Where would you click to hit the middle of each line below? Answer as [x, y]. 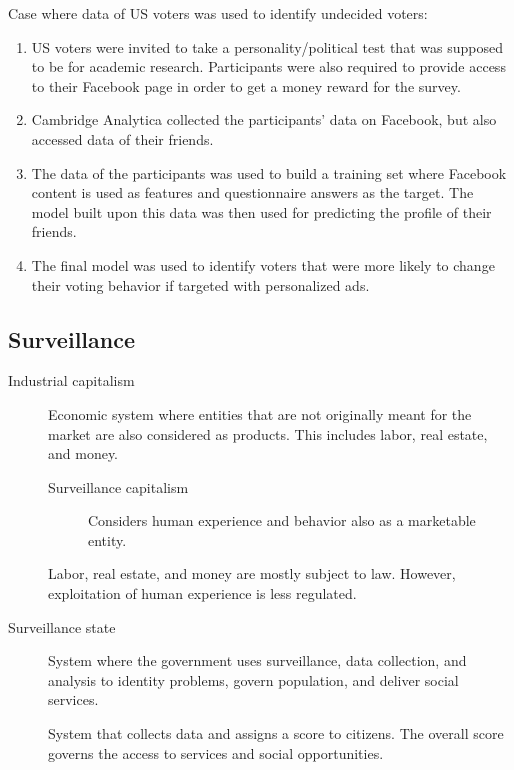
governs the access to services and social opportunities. [216, 752]
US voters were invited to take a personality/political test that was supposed [267, 46]
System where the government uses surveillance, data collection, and [257, 660]
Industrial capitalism [71, 380]
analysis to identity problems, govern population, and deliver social [253, 679]
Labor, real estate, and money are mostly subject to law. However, [252, 573]
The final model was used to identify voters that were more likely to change [263, 264]
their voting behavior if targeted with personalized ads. [200, 284]
